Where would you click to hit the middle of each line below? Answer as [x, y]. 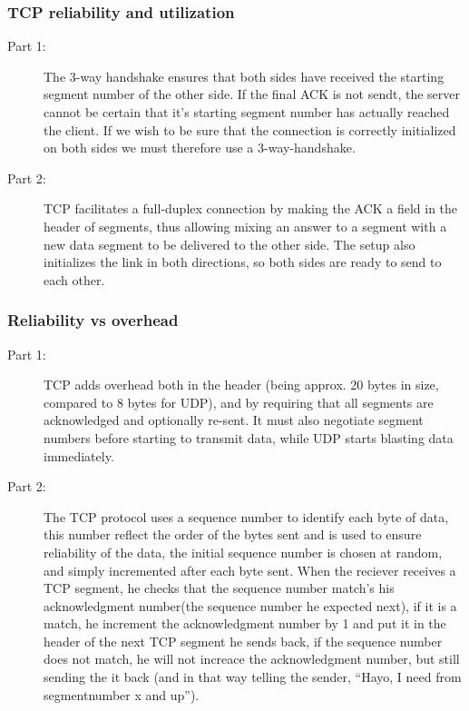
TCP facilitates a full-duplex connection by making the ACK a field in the [251, 208]
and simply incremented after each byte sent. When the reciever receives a [250, 570]
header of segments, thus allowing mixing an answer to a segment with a [245, 226]
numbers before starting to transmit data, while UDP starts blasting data [249, 437]
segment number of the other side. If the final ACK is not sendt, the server [252, 94]
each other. [74, 279]
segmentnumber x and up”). [122, 694]
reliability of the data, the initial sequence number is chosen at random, [243, 552]
